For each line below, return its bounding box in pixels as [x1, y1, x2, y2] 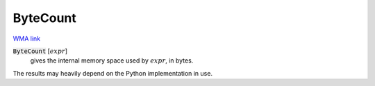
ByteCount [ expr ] [12, 47, 68, 55]
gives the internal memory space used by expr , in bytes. [30, 56, 194, 65]
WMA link [12, 34, 41, 43]
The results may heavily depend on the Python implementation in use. [12, 69, 213, 77]
